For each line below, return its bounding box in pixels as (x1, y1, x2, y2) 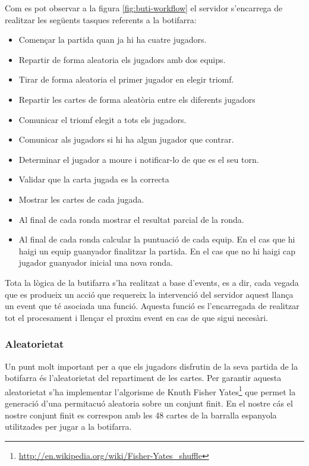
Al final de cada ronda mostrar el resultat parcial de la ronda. (18, 213, 244, 225)
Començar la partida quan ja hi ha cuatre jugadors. (18, 33, 207, 46)
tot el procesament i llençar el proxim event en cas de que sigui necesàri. (5, 311, 268, 323)
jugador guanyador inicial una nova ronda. (18, 256, 173, 269)
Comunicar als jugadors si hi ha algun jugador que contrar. (18, 133, 234, 146)
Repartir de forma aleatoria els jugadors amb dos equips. (18, 53, 226, 65)
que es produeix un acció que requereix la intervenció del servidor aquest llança (5, 288, 294, 300)
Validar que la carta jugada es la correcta (18, 173, 169, 185)
